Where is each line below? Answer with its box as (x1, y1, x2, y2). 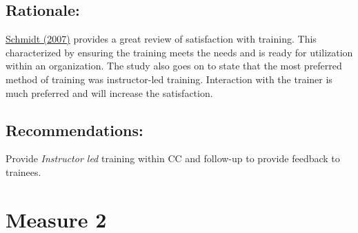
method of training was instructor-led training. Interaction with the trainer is (6, 71, 332, 86)
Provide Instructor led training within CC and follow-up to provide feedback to (6, 151, 340, 166)
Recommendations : (6, 119, 143, 140)
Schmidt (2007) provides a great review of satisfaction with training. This (6, 32, 317, 46)
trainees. (6, 164, 41, 179)
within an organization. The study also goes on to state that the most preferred (6, 58, 342, 73)
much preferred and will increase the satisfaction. (6, 85, 213, 100)
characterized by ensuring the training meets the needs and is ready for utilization (6, 45, 353, 59)
